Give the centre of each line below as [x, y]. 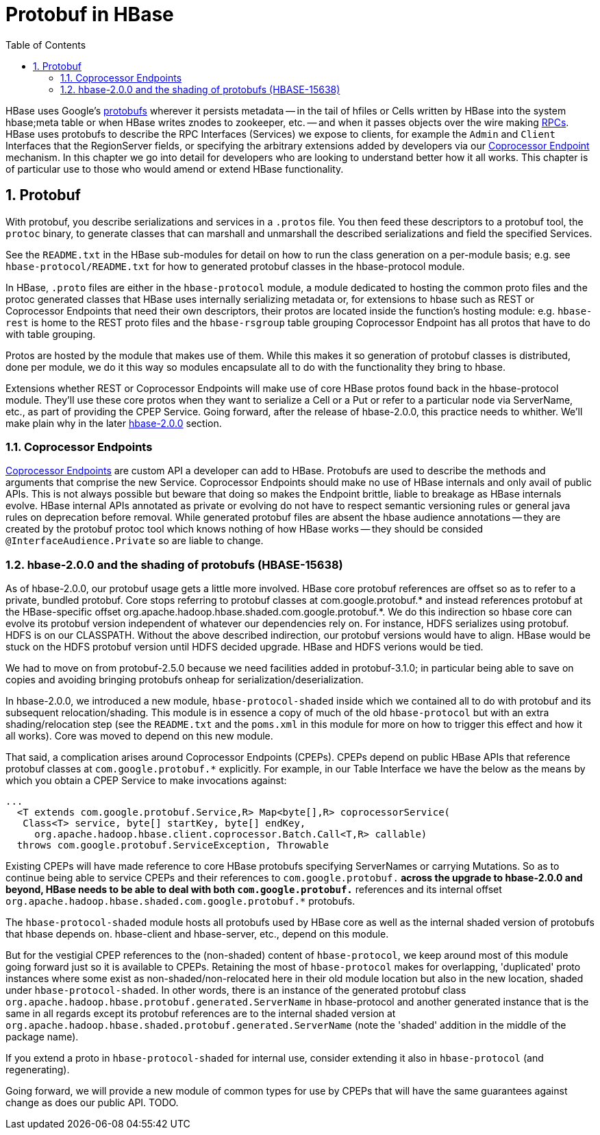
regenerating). [38, 1070]
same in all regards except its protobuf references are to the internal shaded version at [201, 1014]
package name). [42, 1037]
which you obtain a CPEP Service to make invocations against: [146, 781]
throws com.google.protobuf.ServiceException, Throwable [173, 845]
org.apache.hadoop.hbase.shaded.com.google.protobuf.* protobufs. [180, 901]
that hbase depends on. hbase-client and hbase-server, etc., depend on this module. [197, 934]
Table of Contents [46, 45]
